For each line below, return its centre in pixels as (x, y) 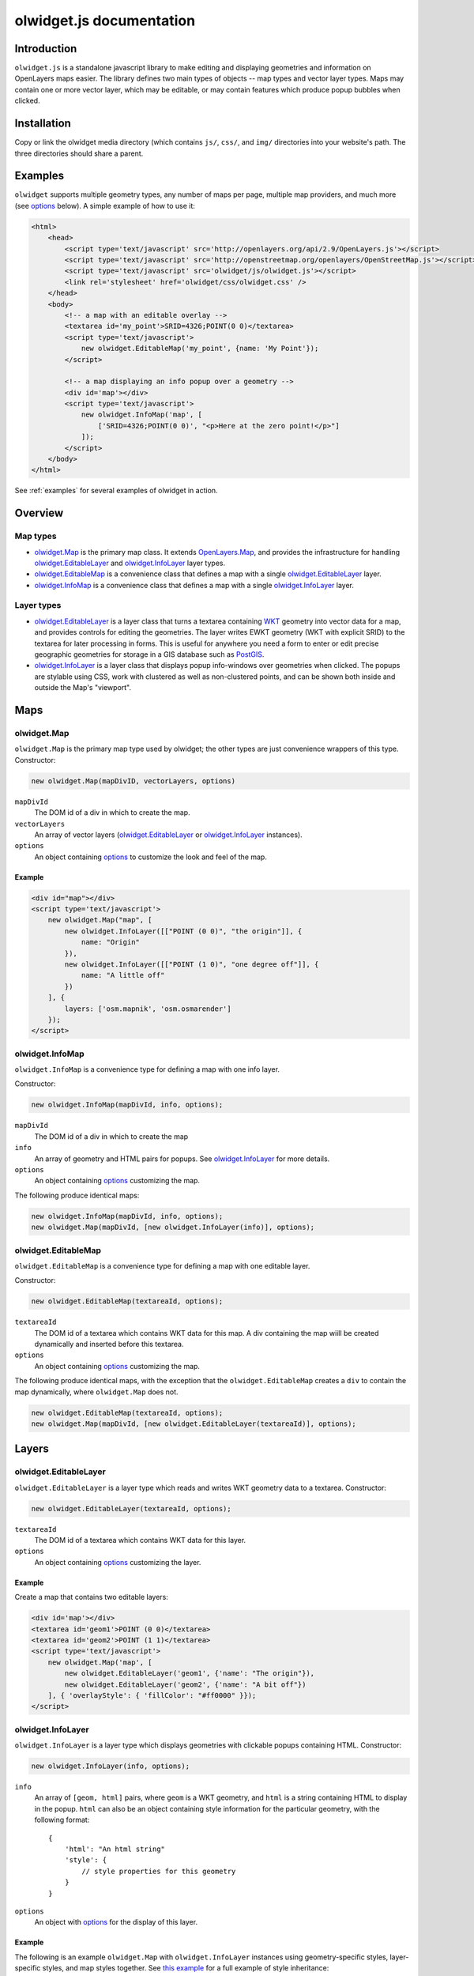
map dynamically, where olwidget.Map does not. (96, 1392)
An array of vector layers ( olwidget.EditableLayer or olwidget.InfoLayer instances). (169, 835)
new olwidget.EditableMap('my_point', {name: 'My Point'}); (200, 349)
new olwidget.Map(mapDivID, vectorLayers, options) (134, 781)
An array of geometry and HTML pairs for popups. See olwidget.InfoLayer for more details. (182, 1159)
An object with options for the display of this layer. (116, 1922)
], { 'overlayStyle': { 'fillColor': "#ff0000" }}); (152, 1695)
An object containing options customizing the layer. (118, 1562)
